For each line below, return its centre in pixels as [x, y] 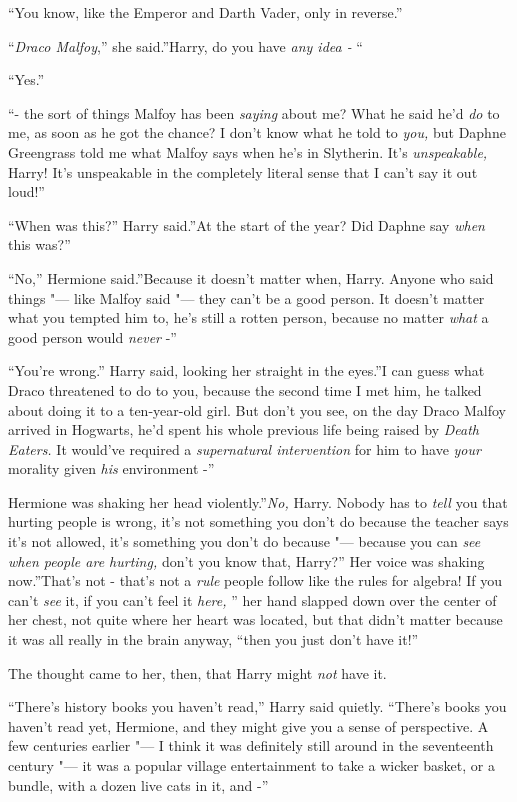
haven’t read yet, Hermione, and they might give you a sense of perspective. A [248, 725]
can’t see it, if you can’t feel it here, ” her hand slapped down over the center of [252, 599]
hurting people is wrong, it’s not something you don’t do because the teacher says [258, 521]
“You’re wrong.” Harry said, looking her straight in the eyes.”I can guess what [246, 370]
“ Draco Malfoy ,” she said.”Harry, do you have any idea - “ [185, 45]
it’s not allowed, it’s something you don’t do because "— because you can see [244, 541]
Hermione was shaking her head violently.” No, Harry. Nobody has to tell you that [258, 501]
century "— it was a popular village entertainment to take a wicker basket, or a [251, 765]
